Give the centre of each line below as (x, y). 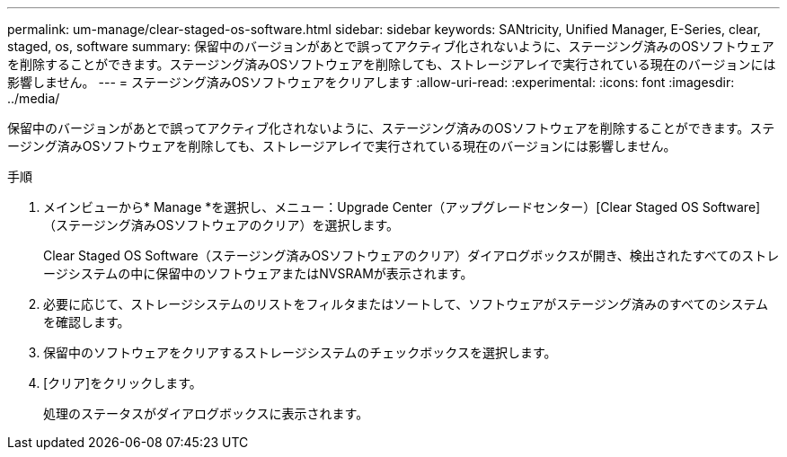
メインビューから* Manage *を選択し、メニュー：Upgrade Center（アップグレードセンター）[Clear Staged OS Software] (402, 207)
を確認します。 (87, 322)
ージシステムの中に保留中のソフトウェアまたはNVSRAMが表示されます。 (258, 273)
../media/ (34, 98)
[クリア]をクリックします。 (123, 383)
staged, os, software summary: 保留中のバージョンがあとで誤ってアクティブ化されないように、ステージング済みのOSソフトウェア (391, 46)
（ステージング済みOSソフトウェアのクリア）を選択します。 (221, 225)
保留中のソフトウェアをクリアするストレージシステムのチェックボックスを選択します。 (300, 352)
